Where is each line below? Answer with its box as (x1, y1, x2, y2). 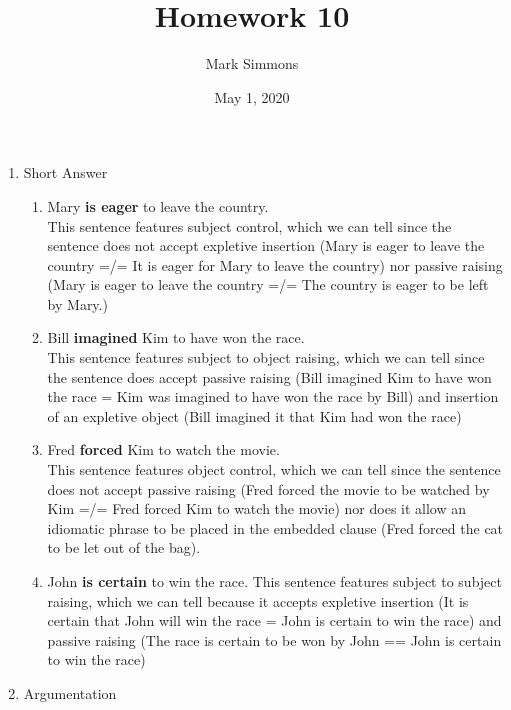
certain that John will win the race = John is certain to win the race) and (47, 610, 502, 631)
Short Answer (23, 162, 108, 183)
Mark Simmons (205, 53, 299, 74)
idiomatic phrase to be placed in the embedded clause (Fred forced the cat (47, 517, 504, 538)
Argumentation (23, 682, 117, 703)
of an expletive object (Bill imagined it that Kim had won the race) (47, 405, 462, 426)
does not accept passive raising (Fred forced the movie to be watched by (47, 478, 490, 499)
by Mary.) (47, 293, 108, 314)
